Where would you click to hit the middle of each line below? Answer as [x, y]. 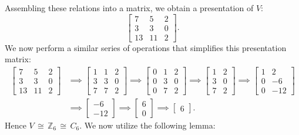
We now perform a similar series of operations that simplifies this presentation [146, 47]
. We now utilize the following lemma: [147, 125]
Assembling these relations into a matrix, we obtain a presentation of [129, 8]
